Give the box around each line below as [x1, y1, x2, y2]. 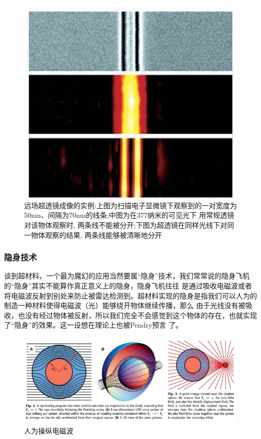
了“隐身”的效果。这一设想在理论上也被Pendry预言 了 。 [4, 320, 183, 330]
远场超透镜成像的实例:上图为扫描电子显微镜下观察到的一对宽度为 [24, 200, 237, 210]
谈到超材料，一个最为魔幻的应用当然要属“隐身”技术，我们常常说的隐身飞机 [4, 270, 250, 281]
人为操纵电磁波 [24, 425, 73, 435]
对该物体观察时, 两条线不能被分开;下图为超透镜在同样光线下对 [24, 220, 227, 230]
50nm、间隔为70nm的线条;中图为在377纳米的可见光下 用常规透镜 [24, 210, 234, 220]
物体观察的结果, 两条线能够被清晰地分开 [31, 229, 162, 240]
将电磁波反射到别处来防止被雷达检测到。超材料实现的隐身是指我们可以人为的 [4, 290, 257, 301]
